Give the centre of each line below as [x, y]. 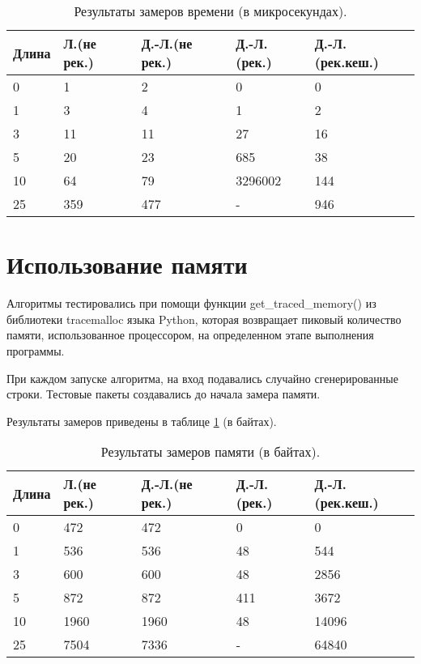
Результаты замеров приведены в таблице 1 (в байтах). [142, 421]
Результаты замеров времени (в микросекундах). [210, 11]
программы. [36, 350]
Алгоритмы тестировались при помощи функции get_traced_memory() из [191, 303]
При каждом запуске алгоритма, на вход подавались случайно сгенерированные [202, 378]
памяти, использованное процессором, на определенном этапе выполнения [190, 335]
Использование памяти [127, 264]
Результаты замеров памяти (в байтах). [210, 452]
